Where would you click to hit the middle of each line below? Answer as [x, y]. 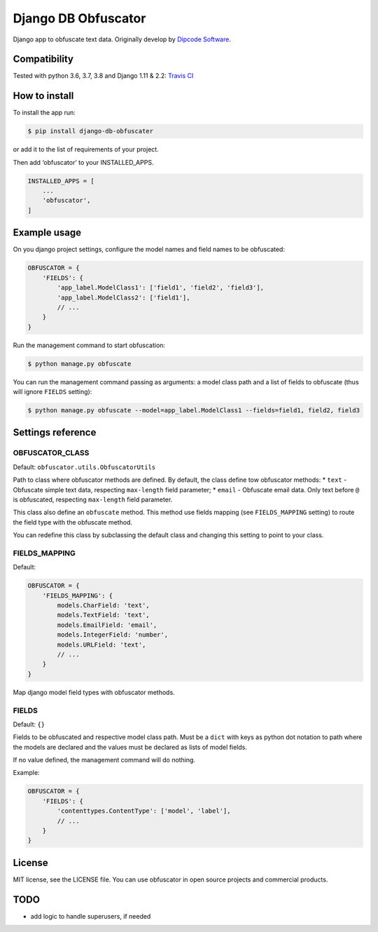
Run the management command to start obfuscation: [89, 345]
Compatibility [43, 59]
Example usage [47, 232]
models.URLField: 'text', [101, 644]
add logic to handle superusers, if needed [91, 916]
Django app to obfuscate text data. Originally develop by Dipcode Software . [122, 39]
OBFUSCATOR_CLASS [51, 453]
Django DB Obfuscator [79, 18]
